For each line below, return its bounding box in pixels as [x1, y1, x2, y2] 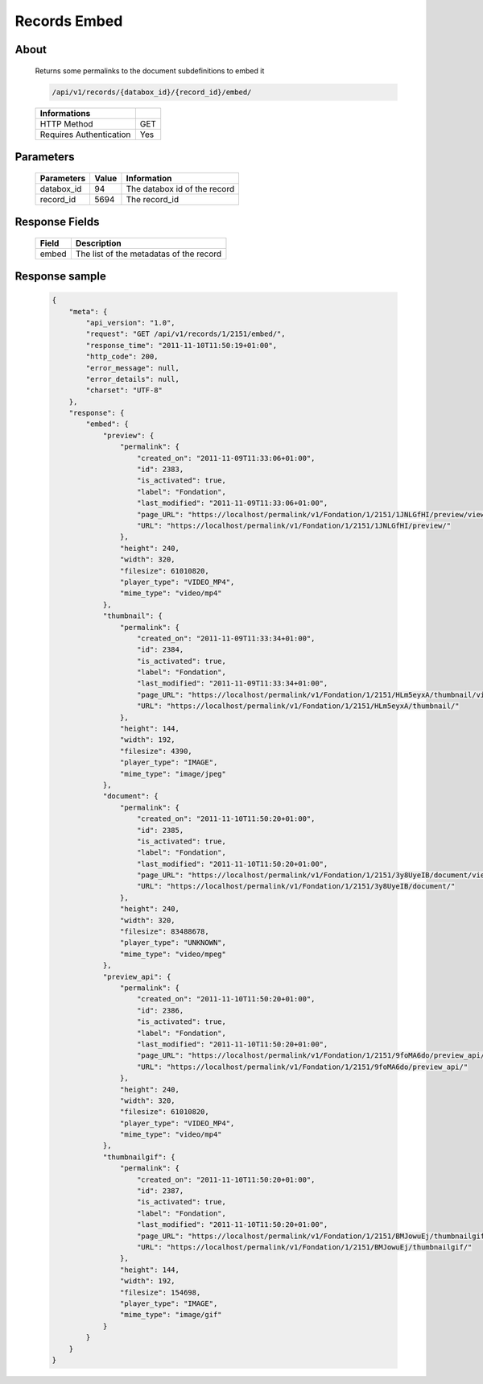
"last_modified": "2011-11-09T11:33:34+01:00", [137, 679, 328, 688]
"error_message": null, [85, 363, 180, 372]
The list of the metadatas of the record [75, 248, 222, 259]
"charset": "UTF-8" [85, 386, 163, 395]
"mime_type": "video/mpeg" [119, 949, 227, 959]
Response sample [14, 269, 106, 283]
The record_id [126, 193, 180, 205]
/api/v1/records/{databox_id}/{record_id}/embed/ [52, 87, 252, 97]
